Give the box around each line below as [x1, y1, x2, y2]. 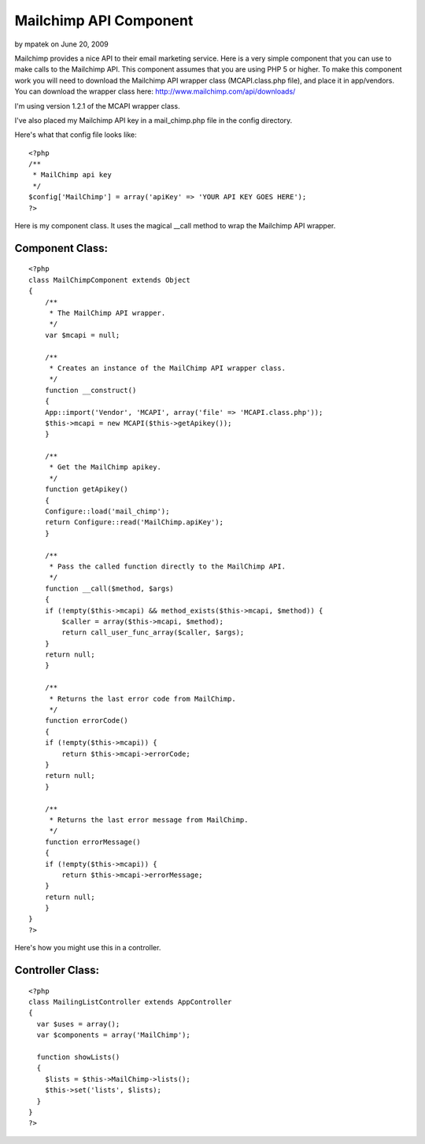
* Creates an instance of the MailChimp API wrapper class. [49, 363, 286, 372]
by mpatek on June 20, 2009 [14, 39, 109, 49]
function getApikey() [44, 485, 129, 494]
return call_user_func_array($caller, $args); [61, 628, 245, 637]
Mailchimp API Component [14, 12, 194, 29]
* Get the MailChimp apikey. [49, 463, 161, 472]
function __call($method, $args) [44, 583, 175, 593]
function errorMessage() [44, 837, 141, 846]
